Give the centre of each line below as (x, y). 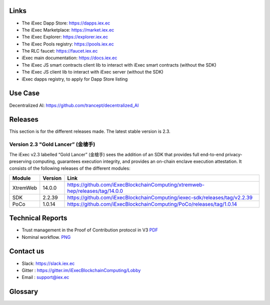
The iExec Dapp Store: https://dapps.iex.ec (66, 23)
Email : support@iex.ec (45, 277)
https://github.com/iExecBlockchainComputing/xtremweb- (136, 184)
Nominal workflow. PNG (46, 237)
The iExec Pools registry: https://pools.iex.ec (68, 44)
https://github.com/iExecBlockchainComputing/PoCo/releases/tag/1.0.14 (152, 204)
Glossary (24, 292)
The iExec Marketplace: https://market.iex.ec (68, 30)
